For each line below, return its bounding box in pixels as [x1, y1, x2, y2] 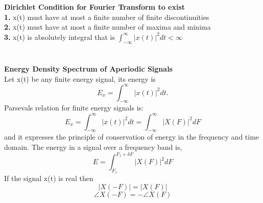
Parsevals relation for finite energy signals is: [4, 102, 144, 113]
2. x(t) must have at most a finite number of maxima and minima [4, 21, 211, 32]
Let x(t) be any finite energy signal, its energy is [4, 73, 156, 84]
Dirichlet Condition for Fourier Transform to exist [4, 2, 185, 12]
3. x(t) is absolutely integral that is [4, 31, 115, 42]
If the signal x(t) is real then [4, 173, 93, 184]
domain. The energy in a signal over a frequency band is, [4, 141, 182, 152]
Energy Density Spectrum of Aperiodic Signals [4, 63, 173, 74]
